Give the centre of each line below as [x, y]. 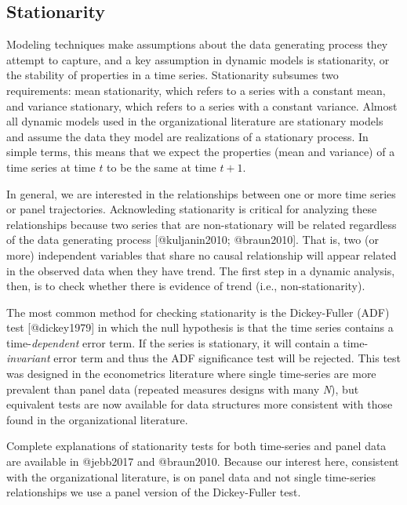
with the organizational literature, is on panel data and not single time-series [191, 476]
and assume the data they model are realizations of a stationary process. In [187, 136]
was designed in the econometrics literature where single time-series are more [191, 374]
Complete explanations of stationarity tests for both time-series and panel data [196, 446]
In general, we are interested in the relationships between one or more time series [201, 193]
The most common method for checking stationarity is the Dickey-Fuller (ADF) [198, 312]
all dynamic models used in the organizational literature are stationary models [195, 121]
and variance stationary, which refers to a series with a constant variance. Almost [202, 105]
